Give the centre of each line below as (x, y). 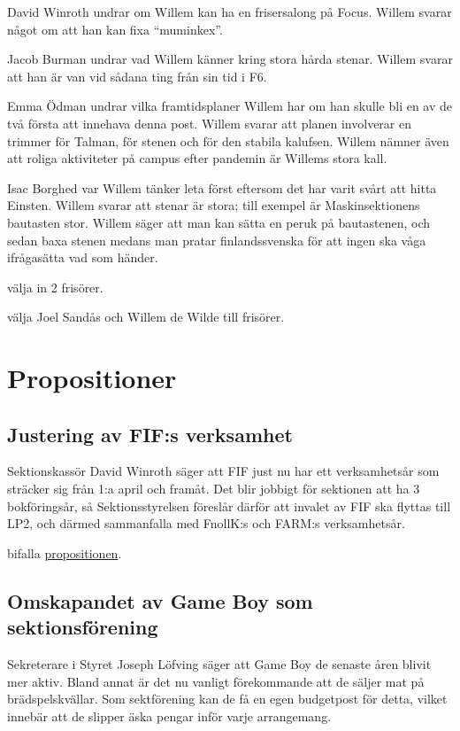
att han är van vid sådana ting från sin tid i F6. (137, 76)
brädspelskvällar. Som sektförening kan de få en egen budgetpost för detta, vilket (227, 699)
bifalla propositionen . (65, 552)
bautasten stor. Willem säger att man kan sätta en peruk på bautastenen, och (219, 222)
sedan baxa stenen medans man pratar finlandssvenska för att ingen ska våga (217, 240)
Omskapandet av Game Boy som (160, 600)
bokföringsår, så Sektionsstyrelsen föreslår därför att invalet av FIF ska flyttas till (229, 505)
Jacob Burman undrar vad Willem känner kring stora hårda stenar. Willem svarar (230, 59)
